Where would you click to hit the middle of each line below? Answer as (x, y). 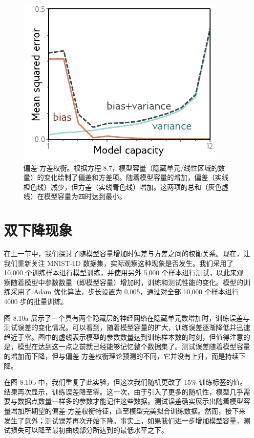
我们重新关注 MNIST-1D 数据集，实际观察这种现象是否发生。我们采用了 (119, 263)
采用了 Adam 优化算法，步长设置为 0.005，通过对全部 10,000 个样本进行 (125, 292)
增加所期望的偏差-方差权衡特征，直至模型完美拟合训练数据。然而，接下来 (128, 411)
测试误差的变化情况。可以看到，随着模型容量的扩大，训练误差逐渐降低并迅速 (127, 327)
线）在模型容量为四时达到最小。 (75, 196)
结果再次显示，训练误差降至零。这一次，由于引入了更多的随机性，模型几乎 (124, 391)
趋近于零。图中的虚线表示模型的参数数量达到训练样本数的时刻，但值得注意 (124, 337)
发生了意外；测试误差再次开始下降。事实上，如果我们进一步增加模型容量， (124, 420)
